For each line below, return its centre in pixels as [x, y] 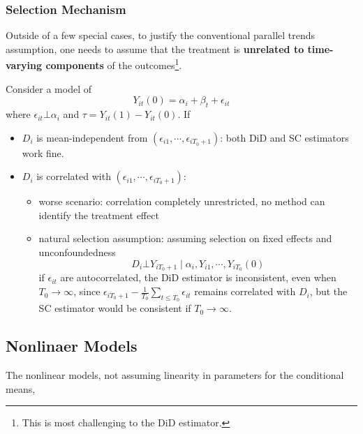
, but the [328, 291]
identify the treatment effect [99, 215]
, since [87, 291]
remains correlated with [245, 291]
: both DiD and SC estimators [284, 137]
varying [24, 65]
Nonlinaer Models [72, 346]
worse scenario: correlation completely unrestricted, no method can [182, 201]
